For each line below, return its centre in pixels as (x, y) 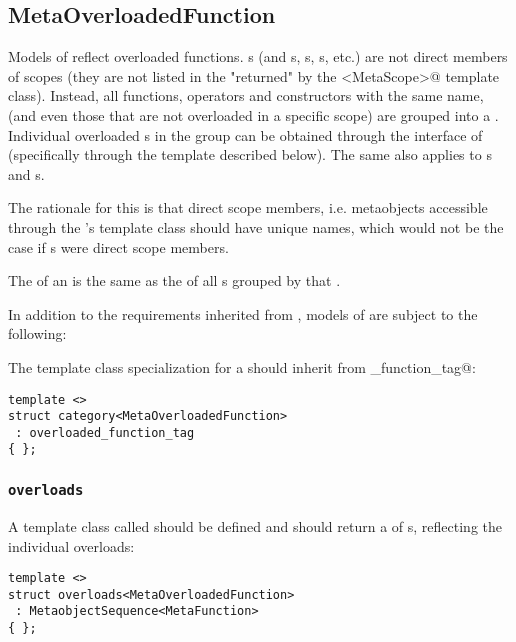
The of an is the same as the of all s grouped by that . (174, 280)
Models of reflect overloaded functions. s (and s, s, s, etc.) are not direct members (258, 56)
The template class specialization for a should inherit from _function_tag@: (242, 366)
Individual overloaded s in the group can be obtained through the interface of (245, 134)
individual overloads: (71, 545)
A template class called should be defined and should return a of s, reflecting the (255, 525)
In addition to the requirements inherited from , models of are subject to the (243, 313)
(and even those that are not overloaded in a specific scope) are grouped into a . (253, 114)
